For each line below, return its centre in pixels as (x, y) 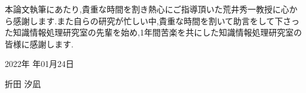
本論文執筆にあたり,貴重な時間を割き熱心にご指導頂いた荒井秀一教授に (143, 9)
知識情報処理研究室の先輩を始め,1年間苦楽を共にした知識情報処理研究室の (157, 32)
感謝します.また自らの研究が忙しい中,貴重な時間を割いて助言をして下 (148, 20)
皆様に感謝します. (39, 44)
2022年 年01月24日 (39, 64)
